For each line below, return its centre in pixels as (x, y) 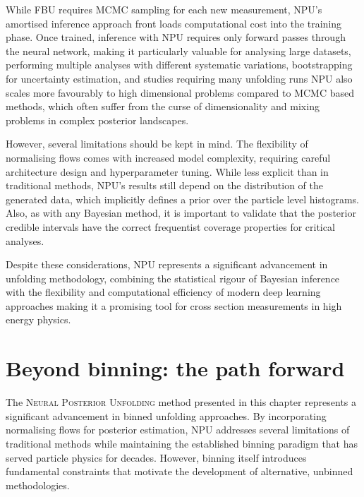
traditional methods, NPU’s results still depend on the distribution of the (165, 185)
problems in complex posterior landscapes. (97, 120)
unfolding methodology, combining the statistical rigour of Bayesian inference (173, 278)
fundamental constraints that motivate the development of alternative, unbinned (180, 471)
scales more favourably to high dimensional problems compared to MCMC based (180, 92)
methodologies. (38, 485)
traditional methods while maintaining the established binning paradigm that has (182, 443)
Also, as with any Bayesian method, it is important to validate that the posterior (181, 213)
